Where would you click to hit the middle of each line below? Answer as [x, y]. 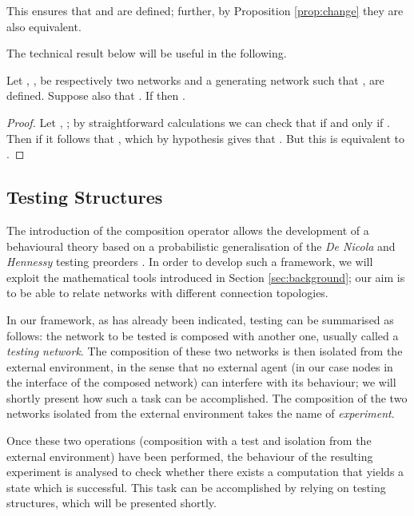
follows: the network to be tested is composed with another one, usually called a [203, 335]
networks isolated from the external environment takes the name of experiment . [201, 413]
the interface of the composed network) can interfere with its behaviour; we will [201, 382]
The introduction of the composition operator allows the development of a [188, 230]
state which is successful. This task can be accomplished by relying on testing [196, 487]
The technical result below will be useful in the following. [147, 53]
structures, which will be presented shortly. [111, 503]
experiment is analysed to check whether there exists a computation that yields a [205, 472]
